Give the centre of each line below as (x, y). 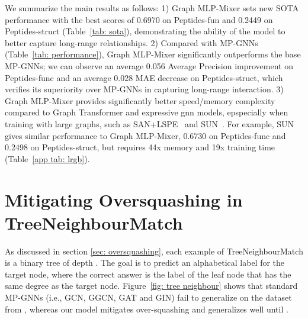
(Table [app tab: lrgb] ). (47, 158)
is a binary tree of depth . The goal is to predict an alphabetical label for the (145, 262)
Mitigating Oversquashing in (124, 199)
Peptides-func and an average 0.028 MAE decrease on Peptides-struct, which (144, 77)
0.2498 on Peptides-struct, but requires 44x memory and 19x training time (140, 147)
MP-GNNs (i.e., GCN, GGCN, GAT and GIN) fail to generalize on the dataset (148, 297)
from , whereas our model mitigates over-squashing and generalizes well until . (147, 309)
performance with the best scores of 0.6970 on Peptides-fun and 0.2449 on (139, 19)
